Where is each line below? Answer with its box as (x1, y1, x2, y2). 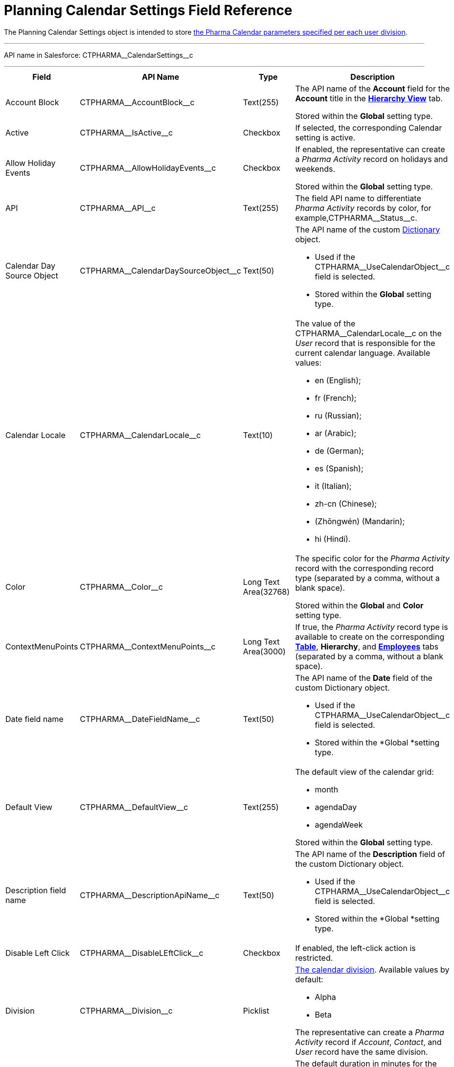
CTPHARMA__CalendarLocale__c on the (295, 328, 442, 338)
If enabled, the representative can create (295, 144, 445, 154)
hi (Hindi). (315, 533, 351, 544)
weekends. (295, 163, 336, 174)
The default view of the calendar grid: (295, 766, 434, 777)
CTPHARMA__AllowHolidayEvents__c (80, 162, 216, 173)
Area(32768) (243, 586, 290, 597)
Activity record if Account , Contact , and (295, 1037, 442, 1047)
